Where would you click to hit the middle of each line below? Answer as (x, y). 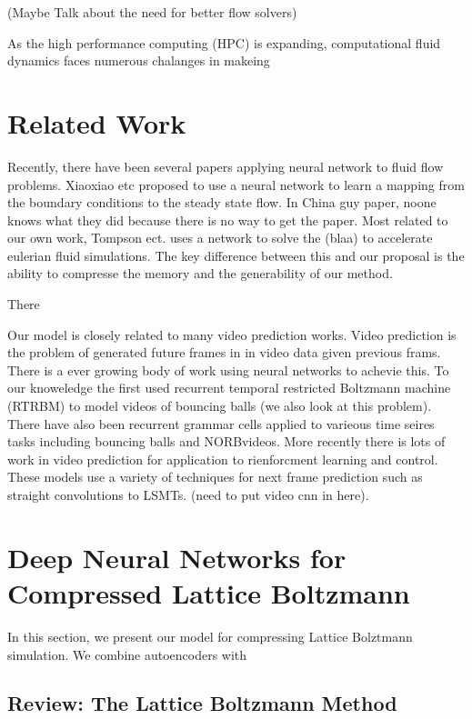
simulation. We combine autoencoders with (127, 654)
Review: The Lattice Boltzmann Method (202, 703)
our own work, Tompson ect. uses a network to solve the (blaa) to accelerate (220, 238)
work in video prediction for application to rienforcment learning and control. (223, 459)
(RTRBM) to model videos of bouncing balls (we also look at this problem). (220, 406)
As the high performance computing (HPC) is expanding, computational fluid (224, 42)
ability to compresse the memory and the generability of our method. (200, 273)
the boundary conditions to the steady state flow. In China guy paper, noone (222, 202)
